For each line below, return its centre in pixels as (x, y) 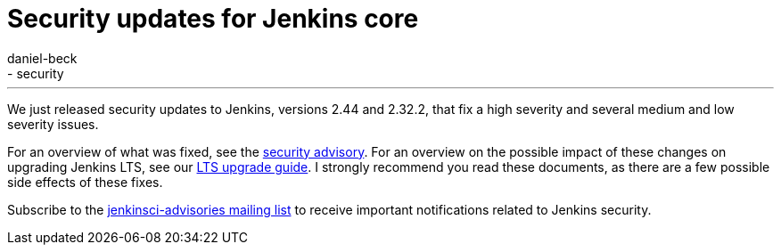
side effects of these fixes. (85, 182)
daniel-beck (42, 58)
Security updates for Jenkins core (213, 19)
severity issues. (53, 124)
